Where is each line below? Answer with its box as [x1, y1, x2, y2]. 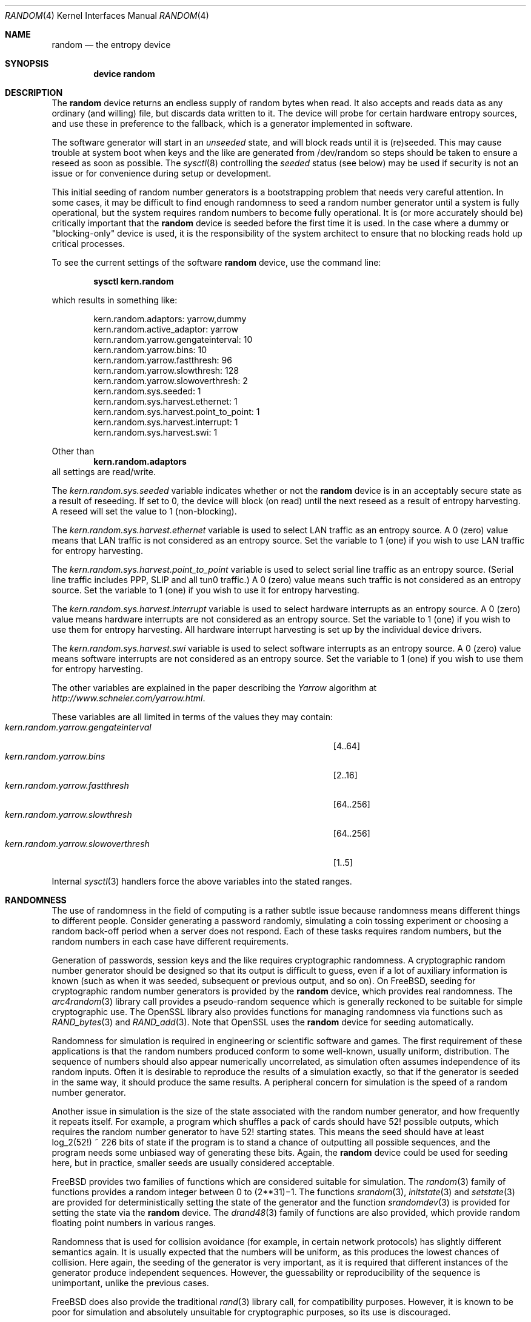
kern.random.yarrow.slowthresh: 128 [93, 365, 239, 376]
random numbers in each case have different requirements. [52, 936, 289, 946]
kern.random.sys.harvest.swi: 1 [93, 427, 218, 437]
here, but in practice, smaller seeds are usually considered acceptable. [52, 1158, 335, 1168]
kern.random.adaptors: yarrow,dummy [93, 314, 247, 324]
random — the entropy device [52, 39, 171, 50]
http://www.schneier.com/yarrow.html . [52, 693, 205, 703]
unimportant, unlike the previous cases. [52, 1278, 209, 1288]
